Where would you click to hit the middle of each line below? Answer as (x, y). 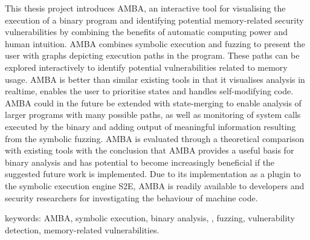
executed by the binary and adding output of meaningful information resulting (150, 126)
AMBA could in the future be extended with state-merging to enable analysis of (153, 102)
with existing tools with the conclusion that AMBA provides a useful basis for (150, 150)
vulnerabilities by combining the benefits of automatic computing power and (147, 32)
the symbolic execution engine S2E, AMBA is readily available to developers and (155, 185)
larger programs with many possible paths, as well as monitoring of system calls (153, 115)
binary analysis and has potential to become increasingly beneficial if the (140, 162)
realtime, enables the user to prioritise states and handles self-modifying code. (149, 91)
